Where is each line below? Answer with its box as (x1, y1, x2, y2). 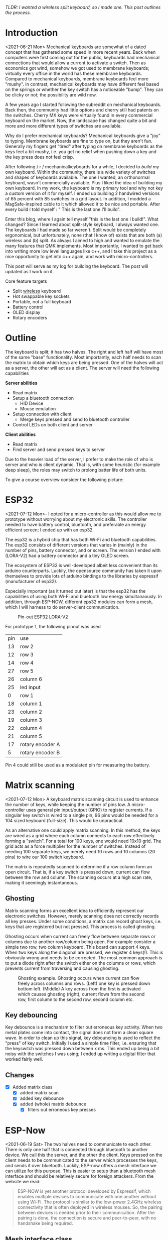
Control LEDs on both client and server (12, 421, 93, 427)
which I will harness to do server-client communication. (5, 604, 120, 610)
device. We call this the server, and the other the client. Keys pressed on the (5, 1152, 163, 1158)
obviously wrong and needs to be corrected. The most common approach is (5, 954, 162, 961)
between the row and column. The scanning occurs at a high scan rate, (5, 874, 152, 880)
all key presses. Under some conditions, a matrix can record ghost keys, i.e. (5, 918, 162, 924)
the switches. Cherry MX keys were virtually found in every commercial (5, 112, 153, 118)
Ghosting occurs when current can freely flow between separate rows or (5, 933, 156, 939)
